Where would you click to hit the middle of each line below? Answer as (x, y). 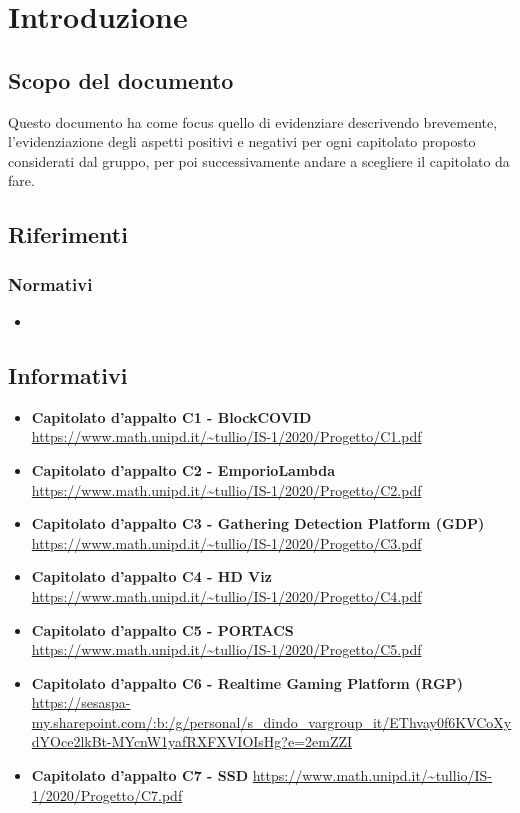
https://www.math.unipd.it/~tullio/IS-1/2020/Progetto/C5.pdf (226, 649)
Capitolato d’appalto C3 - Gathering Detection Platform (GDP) (258, 523)
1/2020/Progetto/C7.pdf (107, 794)
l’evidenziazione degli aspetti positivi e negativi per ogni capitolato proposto (242, 141)
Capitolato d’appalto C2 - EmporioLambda (183, 469)
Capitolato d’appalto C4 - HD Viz (151, 576)
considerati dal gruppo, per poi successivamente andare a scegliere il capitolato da (259, 160)
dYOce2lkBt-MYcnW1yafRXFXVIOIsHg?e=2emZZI (192, 741)
